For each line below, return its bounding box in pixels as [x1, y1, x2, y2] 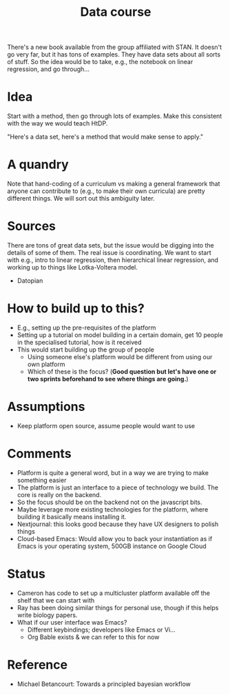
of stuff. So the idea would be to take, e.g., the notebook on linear [7, 58, 194, 66]
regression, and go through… [7, 65, 90, 73]
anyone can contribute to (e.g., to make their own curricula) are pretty [7, 187, 205, 195]
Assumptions [7, 399, 85, 414]
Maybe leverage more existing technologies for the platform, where [17, 505, 209, 514]
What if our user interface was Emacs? [17, 618, 127, 626]
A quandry [7, 157, 69, 172]
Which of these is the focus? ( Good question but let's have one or [27, 367, 217, 376]
